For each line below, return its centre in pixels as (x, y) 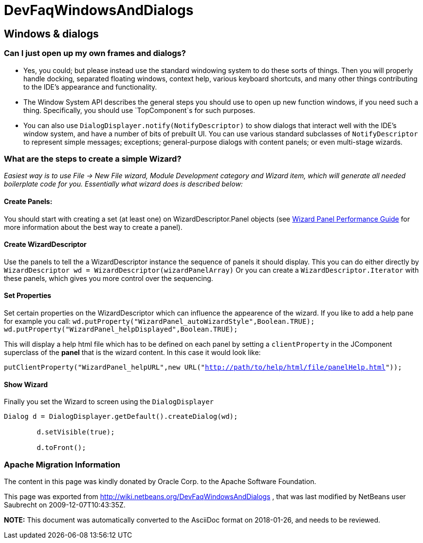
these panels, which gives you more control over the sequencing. (109, 278)
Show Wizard (26, 384)
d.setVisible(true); (76, 432)
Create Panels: (28, 201)
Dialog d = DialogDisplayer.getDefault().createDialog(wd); (121, 417)
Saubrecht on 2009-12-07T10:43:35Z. (65, 505)
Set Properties (28, 296)
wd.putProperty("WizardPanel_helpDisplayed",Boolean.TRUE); (121, 329)
